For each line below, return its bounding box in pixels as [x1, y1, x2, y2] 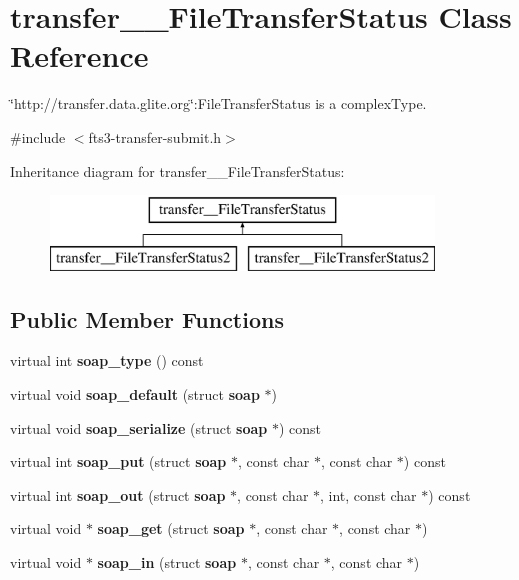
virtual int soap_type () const [10, 350, 204, 371]
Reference [10, 35, 149, 76]
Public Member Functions [10, 303, 284, 334]
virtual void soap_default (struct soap [10, 384, 260, 405]
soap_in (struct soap [97, 552, 237, 573]
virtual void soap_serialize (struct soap [10, 417, 268, 438]
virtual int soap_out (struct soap [10, 484, 226, 505]
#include [10, 126, 66, 147]
